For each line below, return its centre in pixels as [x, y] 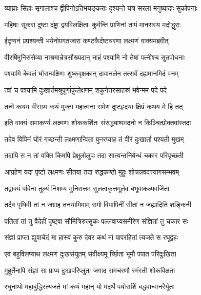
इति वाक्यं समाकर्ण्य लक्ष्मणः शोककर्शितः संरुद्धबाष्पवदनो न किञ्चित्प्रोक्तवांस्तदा [98, 123]
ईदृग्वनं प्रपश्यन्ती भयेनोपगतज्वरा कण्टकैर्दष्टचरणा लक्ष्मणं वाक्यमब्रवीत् [87, 41]
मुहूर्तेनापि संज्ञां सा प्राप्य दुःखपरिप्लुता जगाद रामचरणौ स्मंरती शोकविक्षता [90, 270]
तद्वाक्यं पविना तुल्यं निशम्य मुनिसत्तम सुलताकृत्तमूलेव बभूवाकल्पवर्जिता [87, 188]
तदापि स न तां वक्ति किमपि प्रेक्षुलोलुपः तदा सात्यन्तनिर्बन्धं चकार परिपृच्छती [94, 155]
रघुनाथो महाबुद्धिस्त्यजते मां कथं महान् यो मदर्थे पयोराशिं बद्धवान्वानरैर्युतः [89, 286]
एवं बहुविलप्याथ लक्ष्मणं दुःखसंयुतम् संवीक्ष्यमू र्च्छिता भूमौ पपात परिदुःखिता [90, 253]
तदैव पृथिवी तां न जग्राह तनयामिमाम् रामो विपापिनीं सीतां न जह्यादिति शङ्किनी [98, 205]
